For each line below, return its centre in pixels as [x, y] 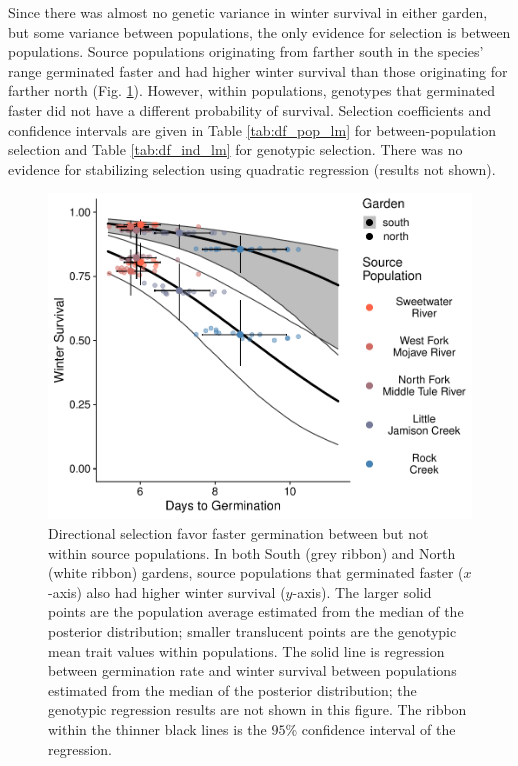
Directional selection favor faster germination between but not [238, 533]
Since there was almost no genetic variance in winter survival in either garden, [248, 12]
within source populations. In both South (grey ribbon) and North [252, 552]
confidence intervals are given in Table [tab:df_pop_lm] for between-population [252, 129]
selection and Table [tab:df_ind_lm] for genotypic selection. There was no [235, 149]
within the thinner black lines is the [157, 729]
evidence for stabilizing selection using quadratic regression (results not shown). [252, 168]
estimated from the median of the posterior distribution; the [232, 689]
